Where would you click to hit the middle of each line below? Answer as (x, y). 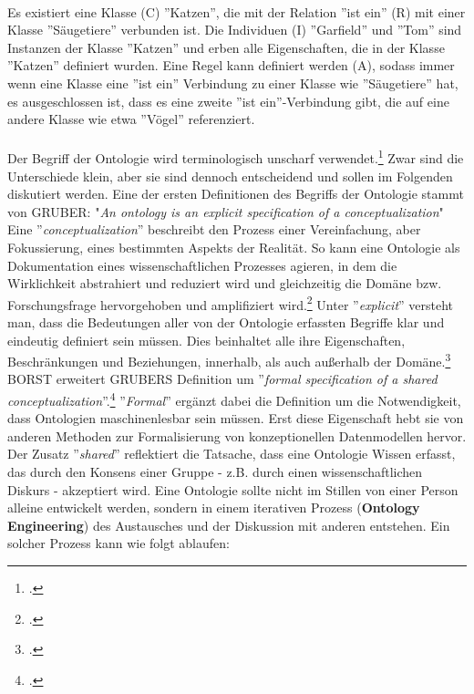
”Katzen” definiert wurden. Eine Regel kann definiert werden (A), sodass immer (231, 65)
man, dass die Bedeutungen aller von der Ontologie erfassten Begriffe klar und (226, 322)
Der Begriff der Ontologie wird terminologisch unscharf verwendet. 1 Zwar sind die (236, 156)
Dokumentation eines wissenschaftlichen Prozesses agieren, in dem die (202, 265)
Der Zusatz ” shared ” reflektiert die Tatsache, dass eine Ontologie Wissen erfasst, (232, 454)
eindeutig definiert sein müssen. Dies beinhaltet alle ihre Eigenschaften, (206, 340)
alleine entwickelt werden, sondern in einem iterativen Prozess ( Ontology (214, 508)
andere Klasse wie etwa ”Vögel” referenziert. (131, 119)
